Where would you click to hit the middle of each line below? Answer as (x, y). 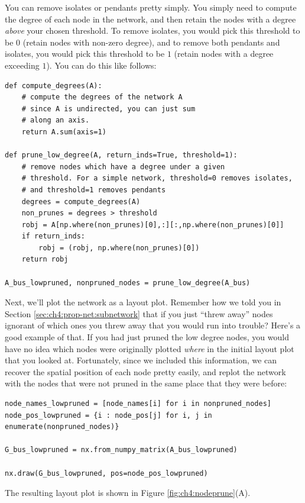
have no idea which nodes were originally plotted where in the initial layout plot (150, 348)
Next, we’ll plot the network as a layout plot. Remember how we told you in (143, 302)
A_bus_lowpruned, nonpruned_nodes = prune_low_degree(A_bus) (128, 283)
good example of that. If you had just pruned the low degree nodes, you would (147, 337)
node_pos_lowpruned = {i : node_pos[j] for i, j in (108, 415)
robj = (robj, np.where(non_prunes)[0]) (119, 248)
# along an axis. (56, 120)
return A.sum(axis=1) (64, 132)
